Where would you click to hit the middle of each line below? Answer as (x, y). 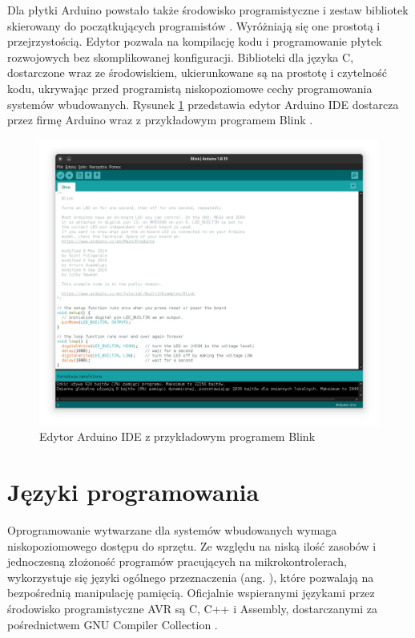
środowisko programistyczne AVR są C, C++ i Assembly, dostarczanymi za (193, 608)
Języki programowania (133, 492)
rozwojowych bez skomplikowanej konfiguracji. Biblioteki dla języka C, (181, 57)
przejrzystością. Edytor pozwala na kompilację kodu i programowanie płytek (195, 41)
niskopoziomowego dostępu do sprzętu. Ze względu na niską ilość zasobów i (192, 545)
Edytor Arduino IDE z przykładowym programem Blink (177, 436)
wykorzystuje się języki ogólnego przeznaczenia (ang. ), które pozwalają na (191, 577)
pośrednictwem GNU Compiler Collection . (113, 624)
